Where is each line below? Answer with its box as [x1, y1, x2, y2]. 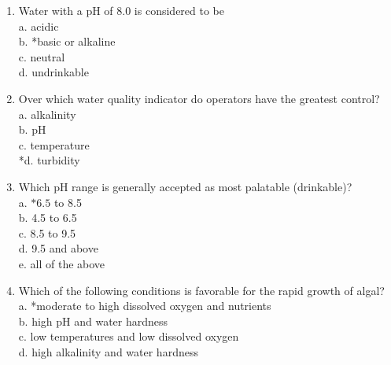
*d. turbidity [18, 152, 80, 168]
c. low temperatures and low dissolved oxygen [18, 328, 239, 345]
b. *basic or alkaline [18, 33, 116, 50]
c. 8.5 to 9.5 [18, 224, 76, 241]
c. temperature [18, 136, 90, 153]
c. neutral [18, 48, 65, 65]
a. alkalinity [18, 105, 76, 122]
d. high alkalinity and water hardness [18, 343, 198, 359]
